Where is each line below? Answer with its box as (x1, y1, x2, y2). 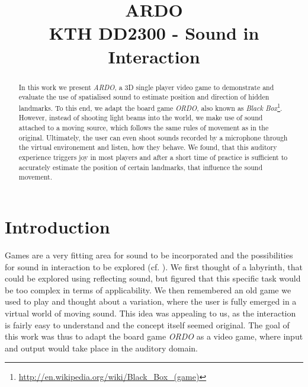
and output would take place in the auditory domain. (5, 341, 198, 354)
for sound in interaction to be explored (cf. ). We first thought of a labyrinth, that (5, 260, 303, 273)
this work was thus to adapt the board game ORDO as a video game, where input (5, 330, 303, 343)
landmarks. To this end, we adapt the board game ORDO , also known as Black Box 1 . (18, 101, 283, 113)
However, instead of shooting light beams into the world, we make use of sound (18, 113, 263, 123)
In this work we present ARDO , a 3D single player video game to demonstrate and (18, 82, 274, 92)
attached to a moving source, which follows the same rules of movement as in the (18, 123, 269, 133)
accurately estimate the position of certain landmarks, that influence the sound (18, 162, 263, 172)
